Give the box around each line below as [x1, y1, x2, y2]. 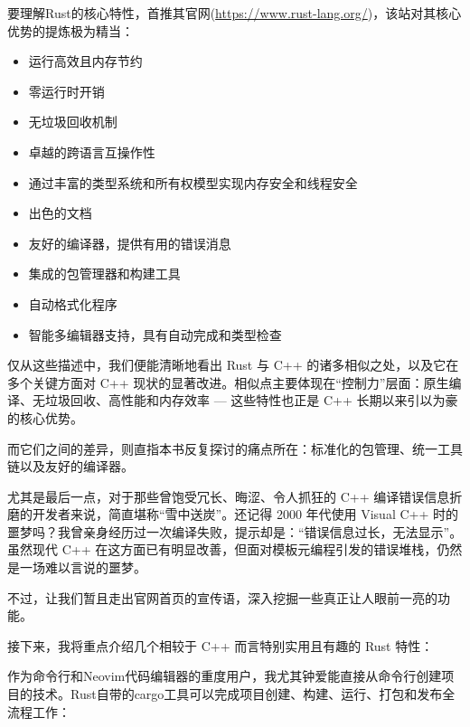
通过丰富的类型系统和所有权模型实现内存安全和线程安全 [28, 173, 358, 192]
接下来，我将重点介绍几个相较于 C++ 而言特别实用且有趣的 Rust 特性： [7, 636, 434, 655]
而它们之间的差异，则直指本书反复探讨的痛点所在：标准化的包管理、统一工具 [7, 439, 463, 458]
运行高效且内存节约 [28, 52, 143, 71]
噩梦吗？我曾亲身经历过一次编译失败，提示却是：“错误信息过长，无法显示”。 [7, 522, 463, 541]
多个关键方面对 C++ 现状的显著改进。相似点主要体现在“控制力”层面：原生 [7, 373, 449, 392]
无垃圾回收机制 [28, 112, 117, 131]
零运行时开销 [28, 81, 105, 100]
